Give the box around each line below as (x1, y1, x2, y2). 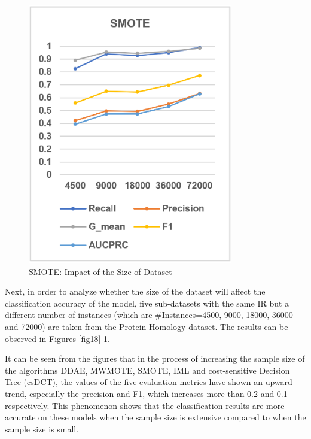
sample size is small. (5, 422, 79, 435)
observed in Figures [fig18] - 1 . (5, 332, 110, 344)
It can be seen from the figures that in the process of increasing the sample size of (5, 352, 305, 365)
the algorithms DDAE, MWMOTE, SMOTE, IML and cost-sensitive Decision (5, 364, 290, 376)
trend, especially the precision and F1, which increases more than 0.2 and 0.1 (5, 387, 288, 400)
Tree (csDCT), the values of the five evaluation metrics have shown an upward (5, 376, 292, 388)
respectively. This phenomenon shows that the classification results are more (5, 399, 285, 411)
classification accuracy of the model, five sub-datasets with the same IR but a (5, 296, 289, 309)
